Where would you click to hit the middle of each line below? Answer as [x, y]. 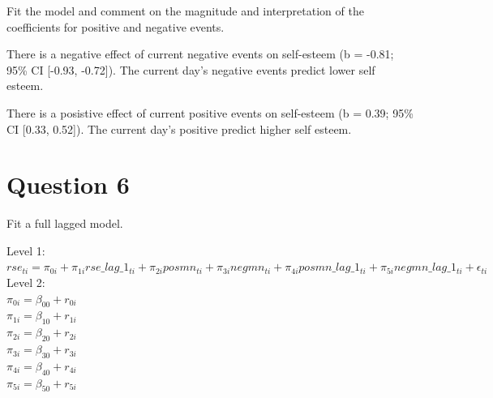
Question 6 [68, 184]
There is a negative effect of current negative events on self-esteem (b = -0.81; [200, 54]
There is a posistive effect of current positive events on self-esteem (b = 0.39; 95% [210, 112]
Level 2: [26, 282]
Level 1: [26, 250]
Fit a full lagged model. [65, 223]
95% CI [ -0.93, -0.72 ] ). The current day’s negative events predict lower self [191, 69]
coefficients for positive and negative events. [116, 26]
